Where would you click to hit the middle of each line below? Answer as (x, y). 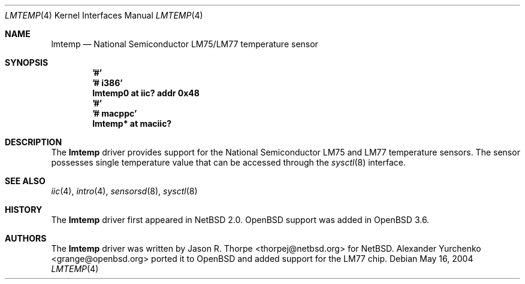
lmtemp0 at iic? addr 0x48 (146, 93)
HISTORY (24, 210)
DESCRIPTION (34, 142)
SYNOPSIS (27, 62)
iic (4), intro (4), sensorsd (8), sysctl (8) (124, 191)
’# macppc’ (115, 113)
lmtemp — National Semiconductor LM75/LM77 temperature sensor (185, 44)
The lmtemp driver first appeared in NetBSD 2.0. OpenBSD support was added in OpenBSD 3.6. (240, 220)
